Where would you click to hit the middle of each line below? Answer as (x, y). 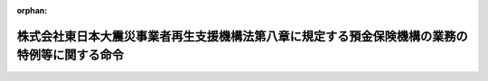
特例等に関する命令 (70, 55)
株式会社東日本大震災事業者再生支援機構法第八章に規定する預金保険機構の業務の (242, 36)
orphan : (32, 10)
